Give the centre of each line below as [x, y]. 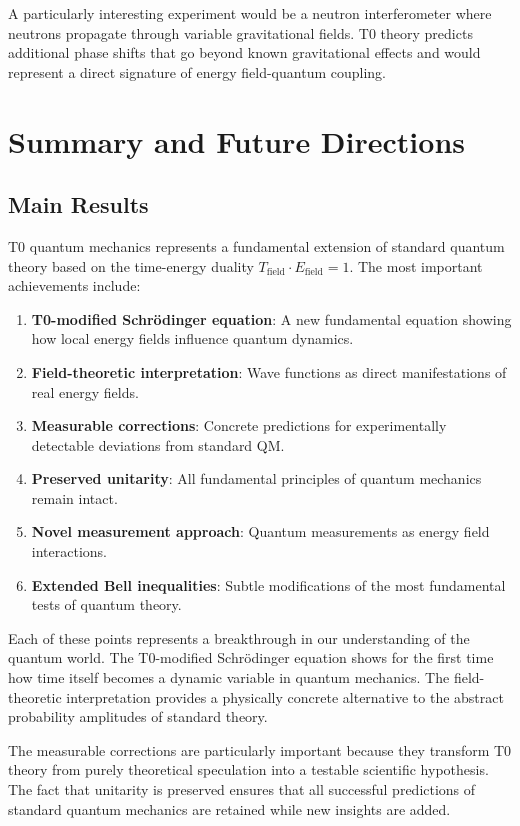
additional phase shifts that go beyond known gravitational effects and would [244, 52]
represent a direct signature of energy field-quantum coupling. [197, 71]
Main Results [78, 204]
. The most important [416, 265]
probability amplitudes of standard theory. [138, 716]
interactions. [69, 551]
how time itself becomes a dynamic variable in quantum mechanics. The [229, 677]
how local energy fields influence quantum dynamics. [192, 338]
